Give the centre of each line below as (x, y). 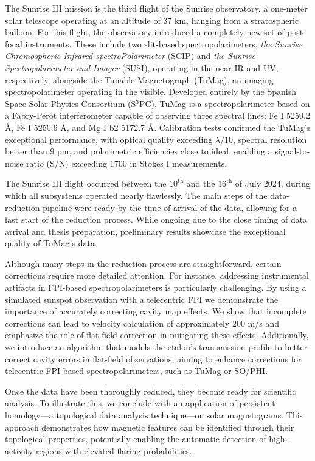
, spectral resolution (270, 139)
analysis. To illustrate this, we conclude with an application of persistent (140, 403)
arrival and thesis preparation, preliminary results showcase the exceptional (145, 231)
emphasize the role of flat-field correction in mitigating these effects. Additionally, (157, 335)
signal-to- (292, 151)
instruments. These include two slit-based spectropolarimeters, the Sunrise (164, 43)
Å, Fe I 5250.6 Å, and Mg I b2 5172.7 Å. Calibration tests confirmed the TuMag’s (158, 127)
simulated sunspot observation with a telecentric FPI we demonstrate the (142, 299)
